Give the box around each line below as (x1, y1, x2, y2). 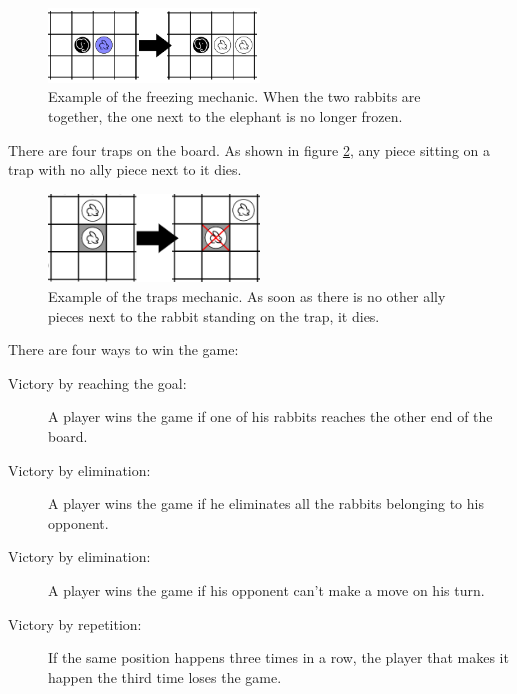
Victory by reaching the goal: (8, 372, 187, 393)
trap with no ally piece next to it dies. (8, 159, 242, 180)
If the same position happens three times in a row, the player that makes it (48, 647, 509, 668)
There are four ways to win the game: (8, 339, 239, 360)
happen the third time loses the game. (48, 666, 282, 687)
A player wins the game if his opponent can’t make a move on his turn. (48, 580, 485, 601)
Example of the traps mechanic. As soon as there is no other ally (48, 286, 446, 307)
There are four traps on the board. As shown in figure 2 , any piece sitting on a (8, 139, 490, 160)
